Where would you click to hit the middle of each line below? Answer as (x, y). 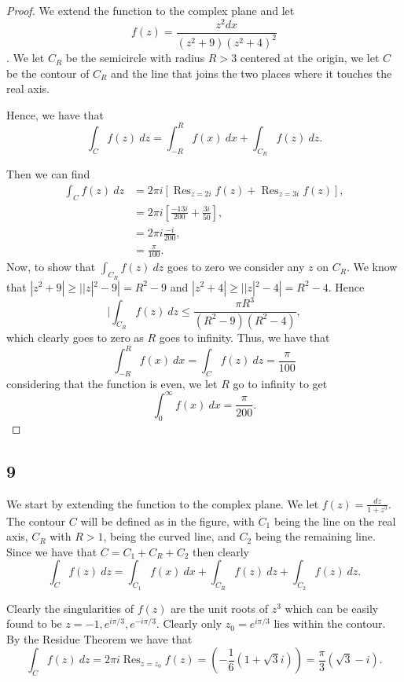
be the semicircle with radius (135, 58)
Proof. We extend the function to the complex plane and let (151, 10)
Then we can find (48, 174)
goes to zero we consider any (236, 267)
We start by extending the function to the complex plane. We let (163, 503)
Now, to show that (51, 267)
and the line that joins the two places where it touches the (252, 73)
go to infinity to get (280, 383)
